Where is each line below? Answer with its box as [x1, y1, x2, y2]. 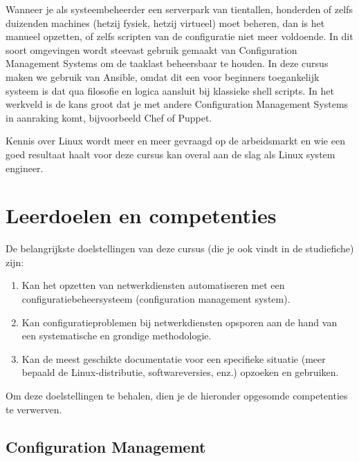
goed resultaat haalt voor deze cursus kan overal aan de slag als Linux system [6, 147, 335, 161]
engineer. [6, 160, 44, 175]
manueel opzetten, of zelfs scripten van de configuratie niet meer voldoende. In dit [6, 29, 353, 44]
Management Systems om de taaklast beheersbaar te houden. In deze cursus [6, 56, 329, 70]
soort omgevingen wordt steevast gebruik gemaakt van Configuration [6, 42, 297, 57]
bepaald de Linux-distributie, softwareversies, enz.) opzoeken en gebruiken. [21, 365, 339, 379]
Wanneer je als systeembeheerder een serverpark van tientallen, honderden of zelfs [6, 2, 353, 16]
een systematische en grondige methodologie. [21, 328, 212, 343]
